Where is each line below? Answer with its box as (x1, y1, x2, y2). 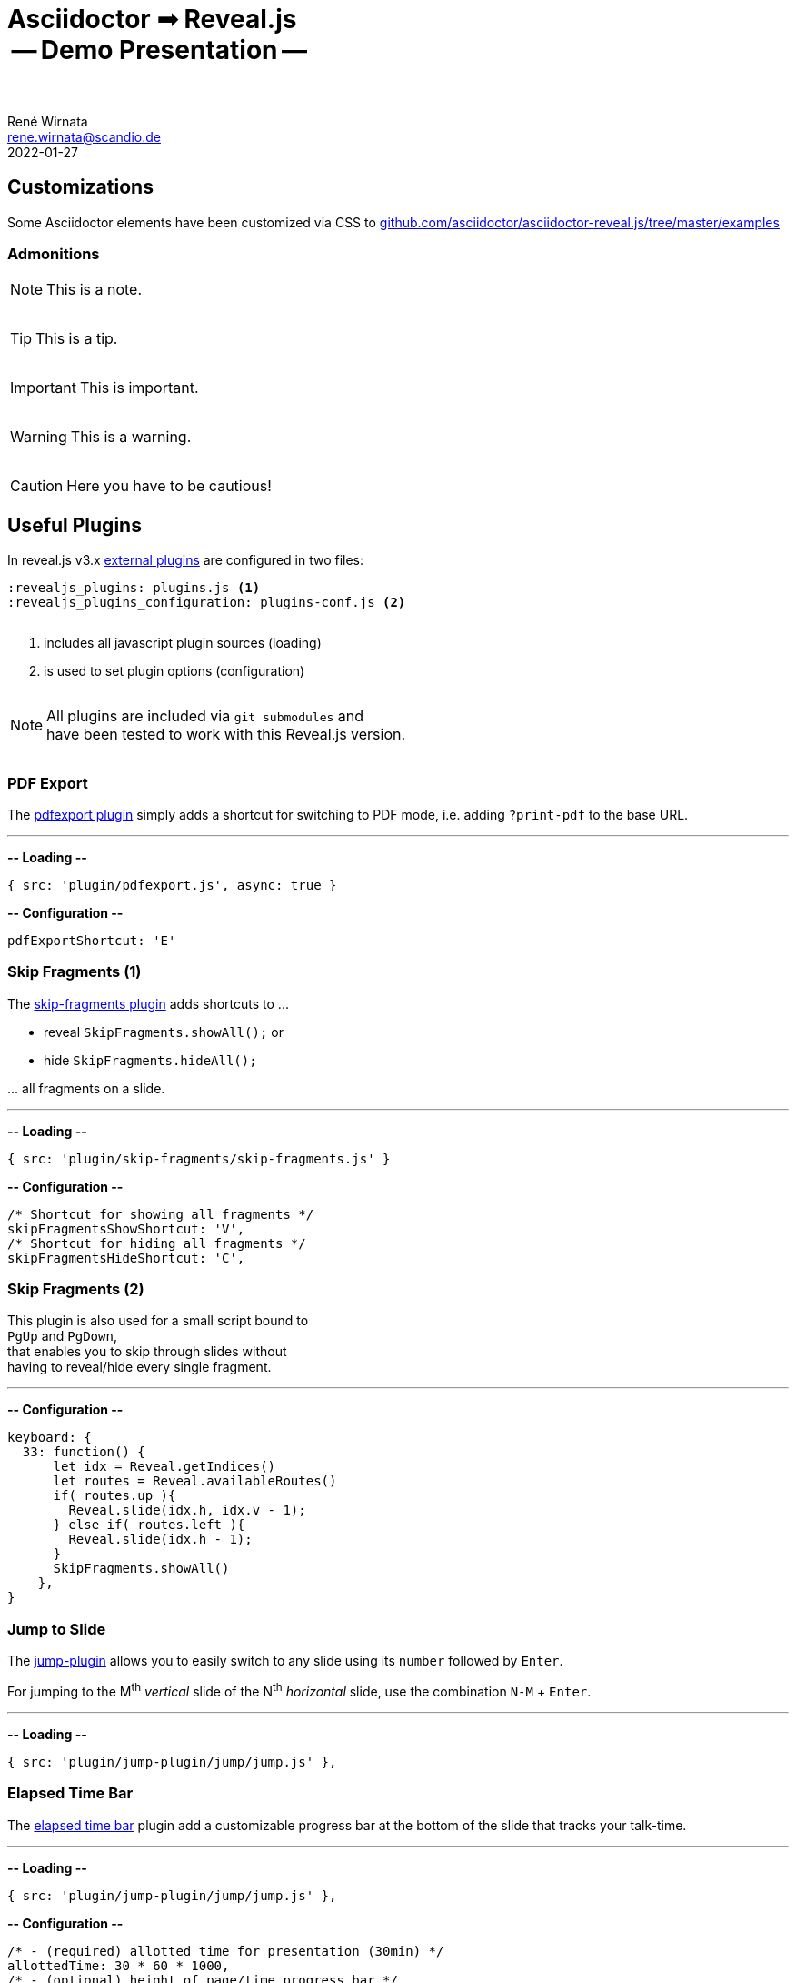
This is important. (79, 378, 199, 398)
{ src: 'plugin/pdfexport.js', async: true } (7, 877, 337, 892)
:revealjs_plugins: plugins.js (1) (7, 580, 261, 596)
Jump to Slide (7, 1619, 106, 1638)
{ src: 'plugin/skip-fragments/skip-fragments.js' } (7, 1151, 391, 1166)
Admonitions (7, 244, 100, 263)
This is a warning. (70, 428, 192, 447)
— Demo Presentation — (11, 35, 307, 65)
